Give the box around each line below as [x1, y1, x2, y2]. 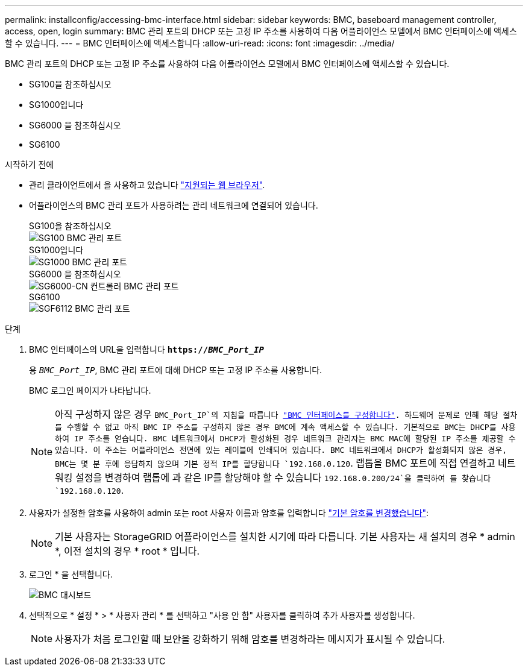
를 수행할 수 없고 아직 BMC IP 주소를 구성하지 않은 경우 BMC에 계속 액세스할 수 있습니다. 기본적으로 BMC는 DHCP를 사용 [55, 423, 516, 432]
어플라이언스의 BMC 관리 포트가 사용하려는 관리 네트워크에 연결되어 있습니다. [29, 200, 318, 210]
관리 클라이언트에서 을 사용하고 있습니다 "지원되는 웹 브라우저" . [29, 180, 265, 190]
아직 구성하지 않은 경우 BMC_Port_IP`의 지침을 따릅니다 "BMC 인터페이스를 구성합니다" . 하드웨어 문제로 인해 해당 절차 [55, 408, 518, 420]
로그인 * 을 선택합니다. [29, 569, 113, 579]
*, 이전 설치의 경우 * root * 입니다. [55, 545, 200, 557]
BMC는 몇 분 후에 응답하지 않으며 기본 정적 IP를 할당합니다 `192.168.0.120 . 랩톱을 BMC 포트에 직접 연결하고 [55, 457, 495, 469]
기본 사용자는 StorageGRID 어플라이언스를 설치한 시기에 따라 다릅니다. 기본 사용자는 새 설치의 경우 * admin [55, 531, 515, 543]
